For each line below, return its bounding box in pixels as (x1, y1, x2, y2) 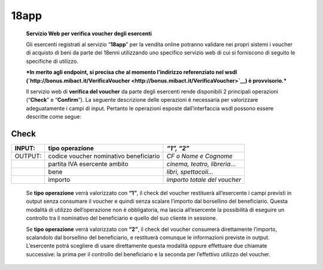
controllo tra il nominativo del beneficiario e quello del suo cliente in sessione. (26, 214, 218, 222)
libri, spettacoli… (166, 168, 214, 176)
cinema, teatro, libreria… (166, 159, 236, 168)
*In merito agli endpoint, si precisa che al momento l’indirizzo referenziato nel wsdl (26, 69, 237, 76)
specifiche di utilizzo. (26, 57, 79, 65)
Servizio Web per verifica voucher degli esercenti (26, 30, 152, 37)
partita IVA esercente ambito (48, 159, 129, 168)
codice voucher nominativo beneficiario (48, 151, 160, 160)
